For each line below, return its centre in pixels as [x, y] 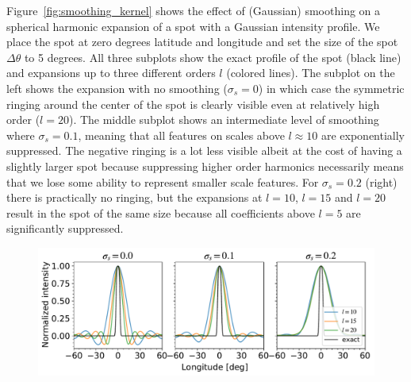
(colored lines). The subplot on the [311, 73]
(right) [381, 181]
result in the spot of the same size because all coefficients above [161, 212]
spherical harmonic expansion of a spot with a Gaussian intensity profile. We [193, 26]
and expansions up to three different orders [111, 73]
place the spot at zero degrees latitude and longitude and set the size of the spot [202, 42]
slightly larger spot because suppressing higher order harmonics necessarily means [205, 166]
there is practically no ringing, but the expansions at [134, 197]
